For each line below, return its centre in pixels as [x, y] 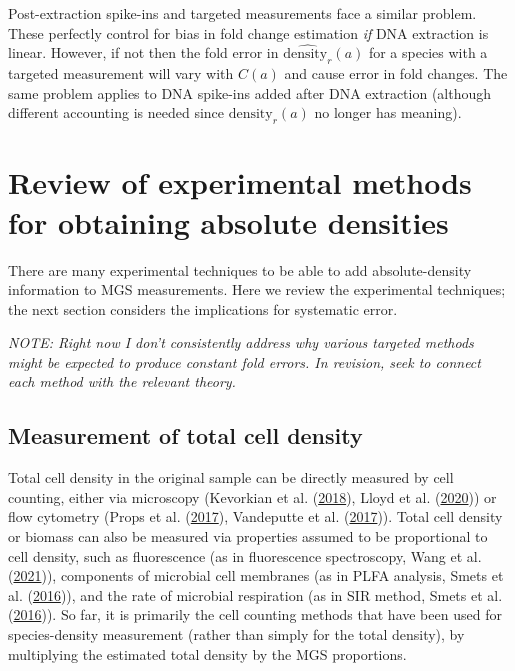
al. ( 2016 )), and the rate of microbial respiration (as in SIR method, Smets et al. [255, 594]
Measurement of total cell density [185, 435]
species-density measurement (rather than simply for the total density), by [236, 634]
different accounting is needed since [116, 112]
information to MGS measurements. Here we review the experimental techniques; [257, 289]
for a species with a [428, 52]
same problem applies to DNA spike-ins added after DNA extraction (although [250, 92]
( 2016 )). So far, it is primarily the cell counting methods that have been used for [255, 614]
